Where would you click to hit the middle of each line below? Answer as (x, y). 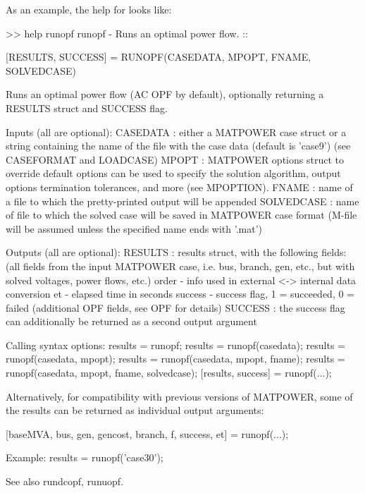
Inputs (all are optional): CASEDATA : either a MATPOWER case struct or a (176, 132)
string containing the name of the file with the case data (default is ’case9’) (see (178, 146)
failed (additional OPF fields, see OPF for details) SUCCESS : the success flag (175, 307)
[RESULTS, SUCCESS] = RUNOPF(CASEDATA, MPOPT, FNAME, (159, 57)
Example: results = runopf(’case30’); (85, 457)
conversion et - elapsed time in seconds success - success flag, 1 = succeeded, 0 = (180, 294)
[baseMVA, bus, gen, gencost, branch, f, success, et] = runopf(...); (147, 433)
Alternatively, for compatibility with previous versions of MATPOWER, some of (179, 396)
